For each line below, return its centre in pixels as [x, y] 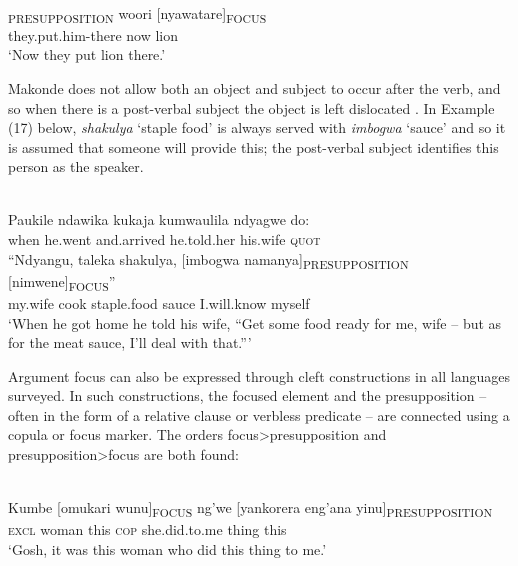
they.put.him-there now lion [93, 34]
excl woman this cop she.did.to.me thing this [147, 529]
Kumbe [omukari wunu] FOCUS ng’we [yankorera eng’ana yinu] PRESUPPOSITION [250, 509]
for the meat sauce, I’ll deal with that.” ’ [130, 342]
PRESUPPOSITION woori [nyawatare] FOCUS [137, 14]
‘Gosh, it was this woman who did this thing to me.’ [167, 548]
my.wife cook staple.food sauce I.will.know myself [159, 302]
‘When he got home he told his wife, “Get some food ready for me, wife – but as [255, 322]
